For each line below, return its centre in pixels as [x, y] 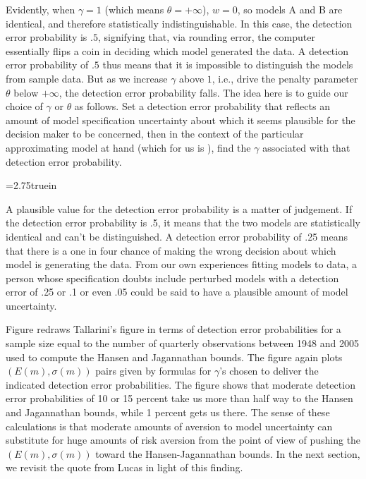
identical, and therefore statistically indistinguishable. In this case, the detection [179, 23]
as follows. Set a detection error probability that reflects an [202, 106]
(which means [134, 9]
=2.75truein [31, 185]
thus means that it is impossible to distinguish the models [228, 65]
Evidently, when [41, 9]
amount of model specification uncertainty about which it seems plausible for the [181, 120]
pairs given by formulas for [153, 371]
